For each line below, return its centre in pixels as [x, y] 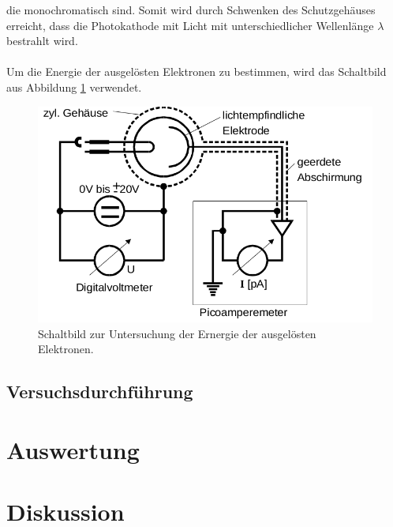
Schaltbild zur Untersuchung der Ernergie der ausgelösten [177, 333]
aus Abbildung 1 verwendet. [74, 87]
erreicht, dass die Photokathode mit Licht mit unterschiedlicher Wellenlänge [190, 25]
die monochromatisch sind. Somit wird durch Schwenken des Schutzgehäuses [191, 9]
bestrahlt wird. [42, 41]
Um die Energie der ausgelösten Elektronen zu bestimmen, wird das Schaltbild [196, 72]
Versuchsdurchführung [100, 391]
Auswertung [73, 449]
